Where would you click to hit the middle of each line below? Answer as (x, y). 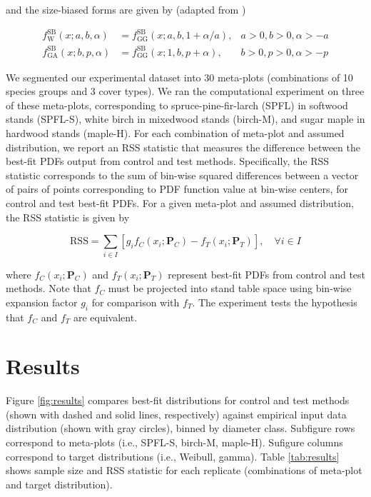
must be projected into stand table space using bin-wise (230, 288)
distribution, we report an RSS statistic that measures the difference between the (183, 147)
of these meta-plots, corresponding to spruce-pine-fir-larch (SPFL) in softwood (177, 105)
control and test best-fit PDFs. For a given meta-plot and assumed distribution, (180, 203)
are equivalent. (105, 317)
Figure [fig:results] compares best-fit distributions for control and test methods (178, 400)
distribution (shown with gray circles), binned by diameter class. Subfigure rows (181, 428)
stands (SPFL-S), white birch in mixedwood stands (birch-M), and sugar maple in (185, 119)
